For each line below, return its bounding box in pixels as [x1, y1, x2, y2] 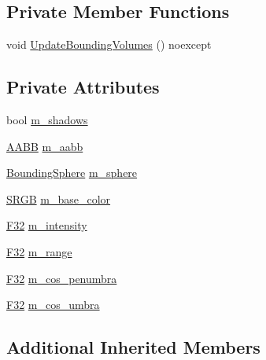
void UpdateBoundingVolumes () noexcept [6, 36, 212, 53]
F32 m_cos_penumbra [6, 270, 117, 286]
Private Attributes [6, 75, 160, 99]
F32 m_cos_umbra [6, 296, 100, 313]
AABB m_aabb [6, 138, 83, 154]
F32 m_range [6, 243, 72, 259]
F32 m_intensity [6, 217, 87, 233]
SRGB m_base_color [6, 190, 111, 207]
